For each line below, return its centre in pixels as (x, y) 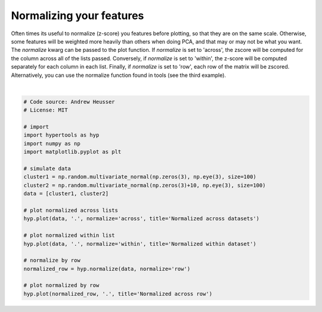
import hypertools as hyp (61, 135)
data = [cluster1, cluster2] (66, 194)
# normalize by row (52, 260)
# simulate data (47, 169)
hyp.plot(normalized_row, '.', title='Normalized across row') (118, 294)
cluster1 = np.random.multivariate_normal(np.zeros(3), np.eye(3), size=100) (140, 177)
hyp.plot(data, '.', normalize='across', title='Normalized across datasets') (141, 219)
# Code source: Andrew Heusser (69, 102)
